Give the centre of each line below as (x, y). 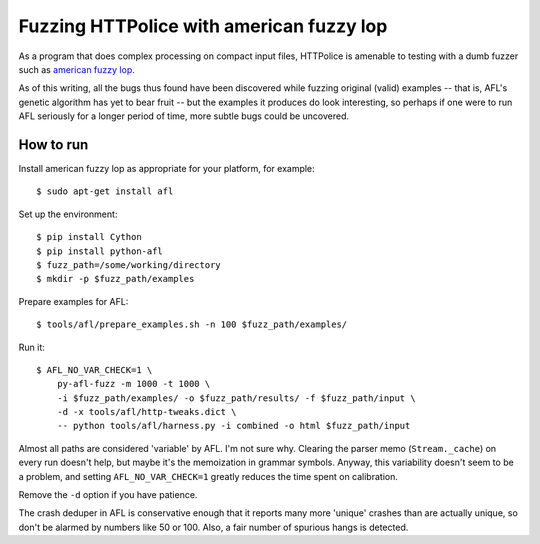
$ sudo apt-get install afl (105, 191)
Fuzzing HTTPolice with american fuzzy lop (203, 26)
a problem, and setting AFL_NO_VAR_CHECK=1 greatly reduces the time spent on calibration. (208, 476)
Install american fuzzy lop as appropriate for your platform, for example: (166, 169)
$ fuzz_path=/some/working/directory (129, 264)
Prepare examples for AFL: (73, 301)
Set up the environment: (68, 214)
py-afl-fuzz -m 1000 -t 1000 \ (133, 384)
